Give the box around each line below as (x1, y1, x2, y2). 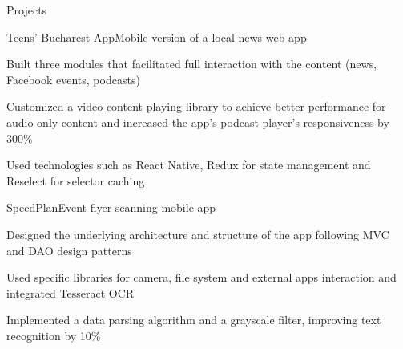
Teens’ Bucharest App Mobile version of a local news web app (6, 28, 307, 45)
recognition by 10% (6, 327, 101, 343)
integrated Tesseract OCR (6, 284, 135, 301)
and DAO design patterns (6, 241, 132, 258)
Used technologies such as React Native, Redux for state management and (6, 156, 371, 173)
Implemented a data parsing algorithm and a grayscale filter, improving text (6, 311, 381, 328)
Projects (6, 2, 47, 18)
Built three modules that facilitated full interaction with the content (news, (6, 55, 377, 72)
